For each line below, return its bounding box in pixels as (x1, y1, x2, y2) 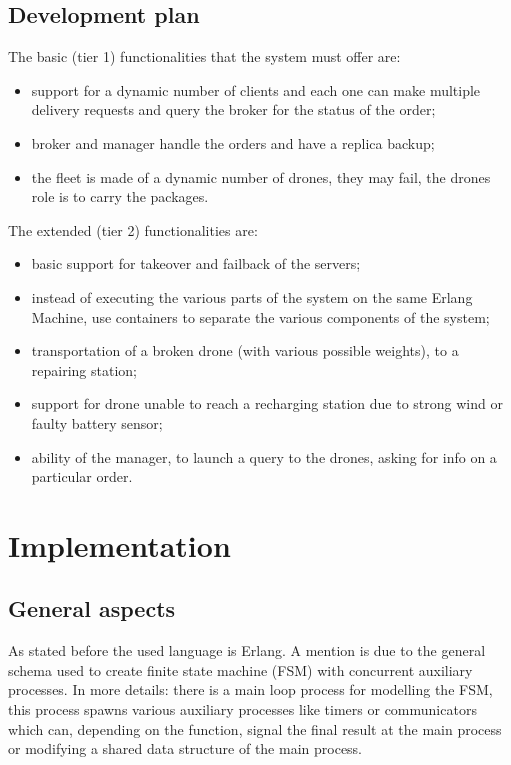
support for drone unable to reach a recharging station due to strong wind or (31, 393, 503, 414)
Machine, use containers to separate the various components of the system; (31, 306, 490, 327)
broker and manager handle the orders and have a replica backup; (31, 132, 435, 153)
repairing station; (31, 359, 137, 380)
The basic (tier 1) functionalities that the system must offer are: (8, 46, 401, 67)
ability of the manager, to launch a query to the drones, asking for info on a (31, 446, 497, 467)
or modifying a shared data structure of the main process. (8, 738, 363, 759)
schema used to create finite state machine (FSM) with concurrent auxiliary (8, 659, 473, 680)
